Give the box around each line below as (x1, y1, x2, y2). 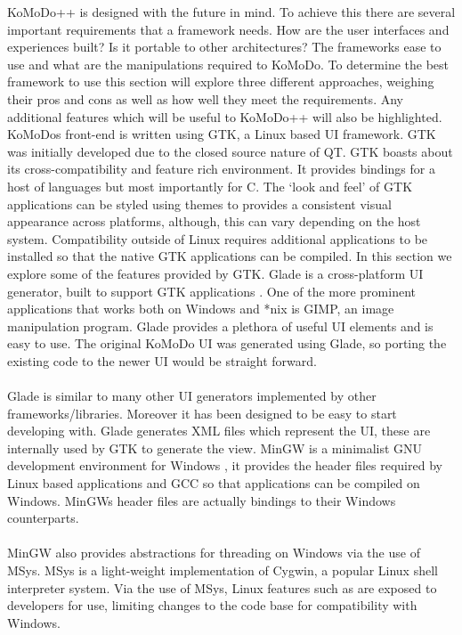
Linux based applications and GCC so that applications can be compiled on (7, 474, 420, 493)
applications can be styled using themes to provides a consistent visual (7, 194, 392, 213)
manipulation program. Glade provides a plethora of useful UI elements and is (7, 316, 434, 335)
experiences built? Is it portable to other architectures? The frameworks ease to (7, 37, 442, 56)
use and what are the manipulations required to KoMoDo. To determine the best (7, 54, 450, 73)
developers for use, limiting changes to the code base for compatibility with (7, 596, 417, 615)
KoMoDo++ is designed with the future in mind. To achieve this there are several (7, 3, 456, 20)
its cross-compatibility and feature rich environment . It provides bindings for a (7, 159, 435, 178)
